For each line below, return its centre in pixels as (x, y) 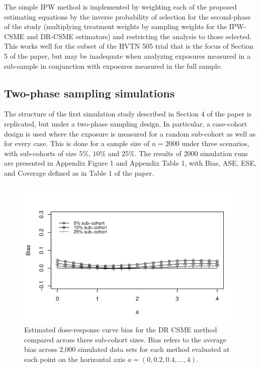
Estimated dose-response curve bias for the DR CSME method (121, 330)
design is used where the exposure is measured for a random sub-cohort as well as (130, 133)
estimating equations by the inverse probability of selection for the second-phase (127, 16)
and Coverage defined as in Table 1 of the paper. (79, 172)
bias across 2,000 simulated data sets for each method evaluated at (127, 349)
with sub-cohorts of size (40, 153)
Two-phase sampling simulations (90, 93)
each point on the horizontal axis (75, 359)
